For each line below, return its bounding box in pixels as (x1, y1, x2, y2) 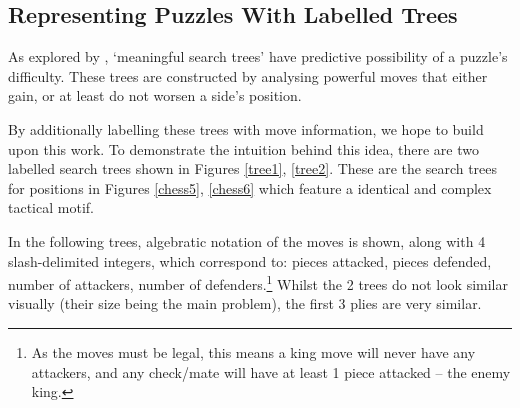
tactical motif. (8, 197, 94, 218)
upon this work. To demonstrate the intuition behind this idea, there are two (8, 138, 479, 159)
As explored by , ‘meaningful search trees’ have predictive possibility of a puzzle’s (8, 46, 508, 67)
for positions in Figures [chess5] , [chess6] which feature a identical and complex (8, 177, 492, 198)
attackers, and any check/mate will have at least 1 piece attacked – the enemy (31, 361, 511, 382)
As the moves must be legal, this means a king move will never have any (31, 341, 476, 362)
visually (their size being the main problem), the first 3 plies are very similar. (8, 293, 482, 314)
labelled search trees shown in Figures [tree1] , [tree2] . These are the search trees (8, 158, 498, 179)
